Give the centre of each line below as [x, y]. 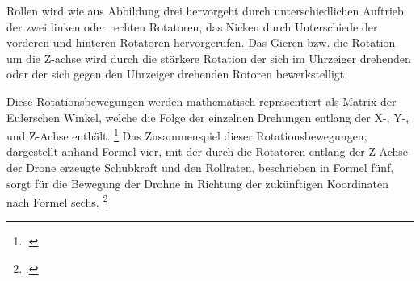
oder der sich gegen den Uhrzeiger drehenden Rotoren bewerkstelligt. [177, 74]
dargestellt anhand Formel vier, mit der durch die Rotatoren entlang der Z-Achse [208, 151]
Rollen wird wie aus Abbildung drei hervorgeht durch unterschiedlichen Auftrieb [205, 10]
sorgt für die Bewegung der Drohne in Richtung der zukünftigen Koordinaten [198, 183]
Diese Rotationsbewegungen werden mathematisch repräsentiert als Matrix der [202, 101]
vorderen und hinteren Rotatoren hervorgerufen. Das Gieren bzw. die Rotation [201, 42]
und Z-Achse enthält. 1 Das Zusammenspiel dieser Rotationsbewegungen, [187, 134]
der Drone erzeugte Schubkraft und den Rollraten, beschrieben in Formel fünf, [200, 167]
